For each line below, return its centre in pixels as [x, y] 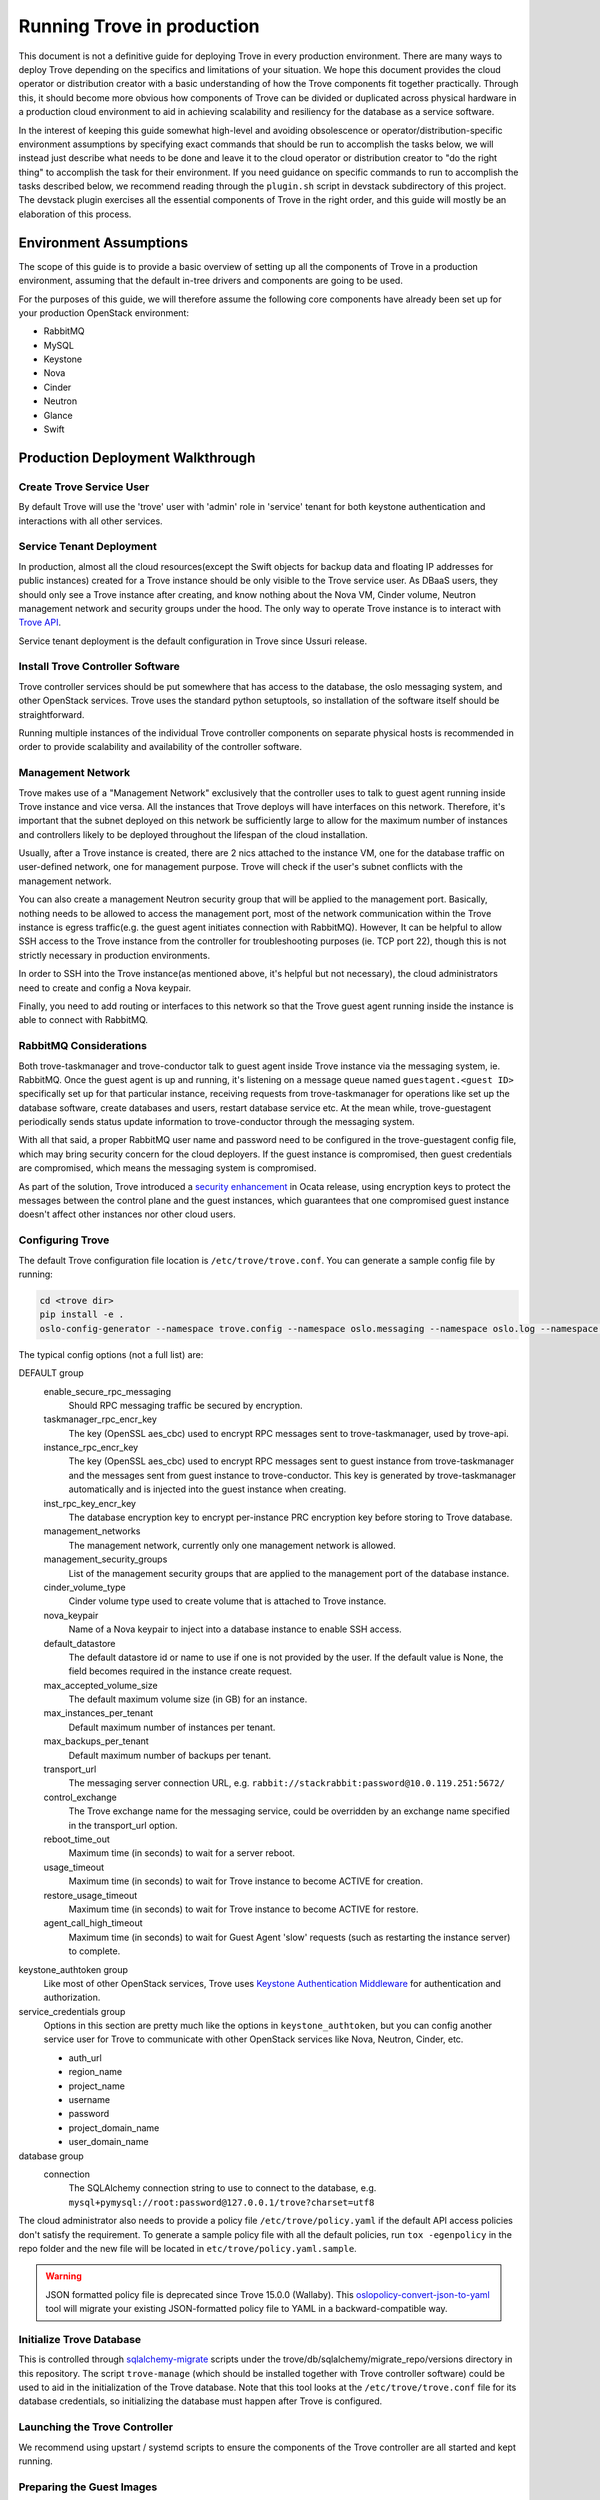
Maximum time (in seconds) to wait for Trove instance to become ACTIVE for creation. [246, 1881]
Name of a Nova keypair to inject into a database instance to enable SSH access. [235, 1629]
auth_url [85, 2057]
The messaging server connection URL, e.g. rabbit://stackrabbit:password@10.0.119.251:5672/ [286, 1783]
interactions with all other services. [91, 521]
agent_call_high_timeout [93, 1923]
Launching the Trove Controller [96, 2427]
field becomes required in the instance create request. [180, 1671]
